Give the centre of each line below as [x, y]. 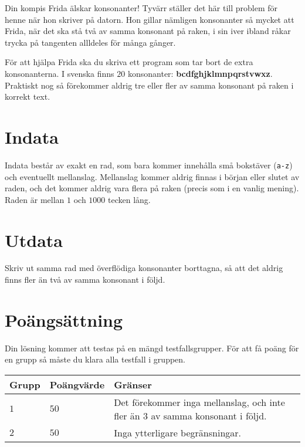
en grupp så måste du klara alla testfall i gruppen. [95, 359]
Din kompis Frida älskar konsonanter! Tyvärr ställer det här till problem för [141, 8]
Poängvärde [77, 384]
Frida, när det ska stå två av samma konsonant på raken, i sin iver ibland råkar [148, 31]
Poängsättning [64, 319]
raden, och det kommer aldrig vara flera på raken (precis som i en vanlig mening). [152, 188]
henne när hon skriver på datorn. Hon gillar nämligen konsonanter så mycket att [150, 19]
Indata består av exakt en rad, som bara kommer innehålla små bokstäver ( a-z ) [149, 165]
